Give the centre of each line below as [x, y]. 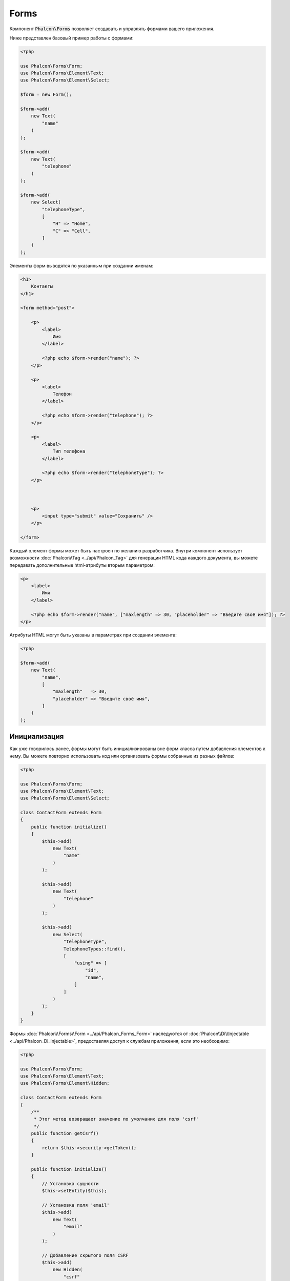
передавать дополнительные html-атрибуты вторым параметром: [82, 565]
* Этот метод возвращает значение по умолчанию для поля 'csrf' [116, 1119]
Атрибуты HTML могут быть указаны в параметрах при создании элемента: [93, 635]
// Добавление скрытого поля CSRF [85, 1255]
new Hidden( [68, 1270]
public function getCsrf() [65, 1133]
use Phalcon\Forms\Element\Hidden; [65, 1083]
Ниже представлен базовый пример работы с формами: [71, 38]
